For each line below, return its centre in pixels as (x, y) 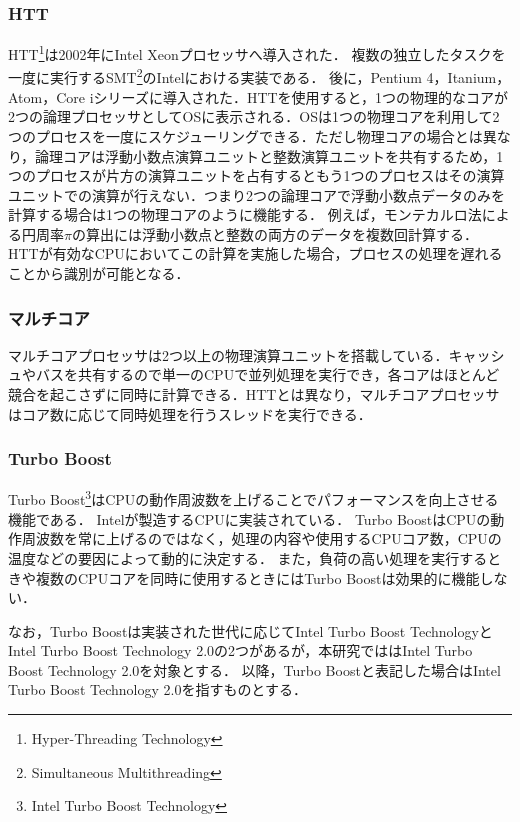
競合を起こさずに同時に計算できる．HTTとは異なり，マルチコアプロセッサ (254, 394)
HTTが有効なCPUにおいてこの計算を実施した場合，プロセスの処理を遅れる (255, 253)
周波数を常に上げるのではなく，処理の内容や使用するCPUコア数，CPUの (261, 538)
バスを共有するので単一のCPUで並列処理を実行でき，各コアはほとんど (267, 374)
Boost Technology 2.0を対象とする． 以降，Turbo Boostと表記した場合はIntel (254, 669)
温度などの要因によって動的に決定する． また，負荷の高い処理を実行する (248, 557)
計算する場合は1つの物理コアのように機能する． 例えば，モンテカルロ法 (245, 214)
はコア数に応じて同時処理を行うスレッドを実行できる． (190, 413)
